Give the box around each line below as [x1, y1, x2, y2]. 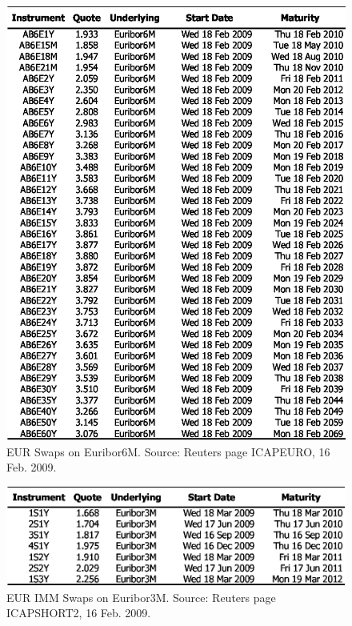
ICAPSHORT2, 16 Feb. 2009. [6, 604, 151, 621]
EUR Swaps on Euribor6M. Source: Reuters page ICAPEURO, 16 [6, 443, 330, 459]
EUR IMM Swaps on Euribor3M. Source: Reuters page [6, 588, 276, 605]
